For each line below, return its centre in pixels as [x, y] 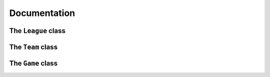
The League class [37, 31]
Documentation [42, 13]
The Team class [33, 47]
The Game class [33, 63]
